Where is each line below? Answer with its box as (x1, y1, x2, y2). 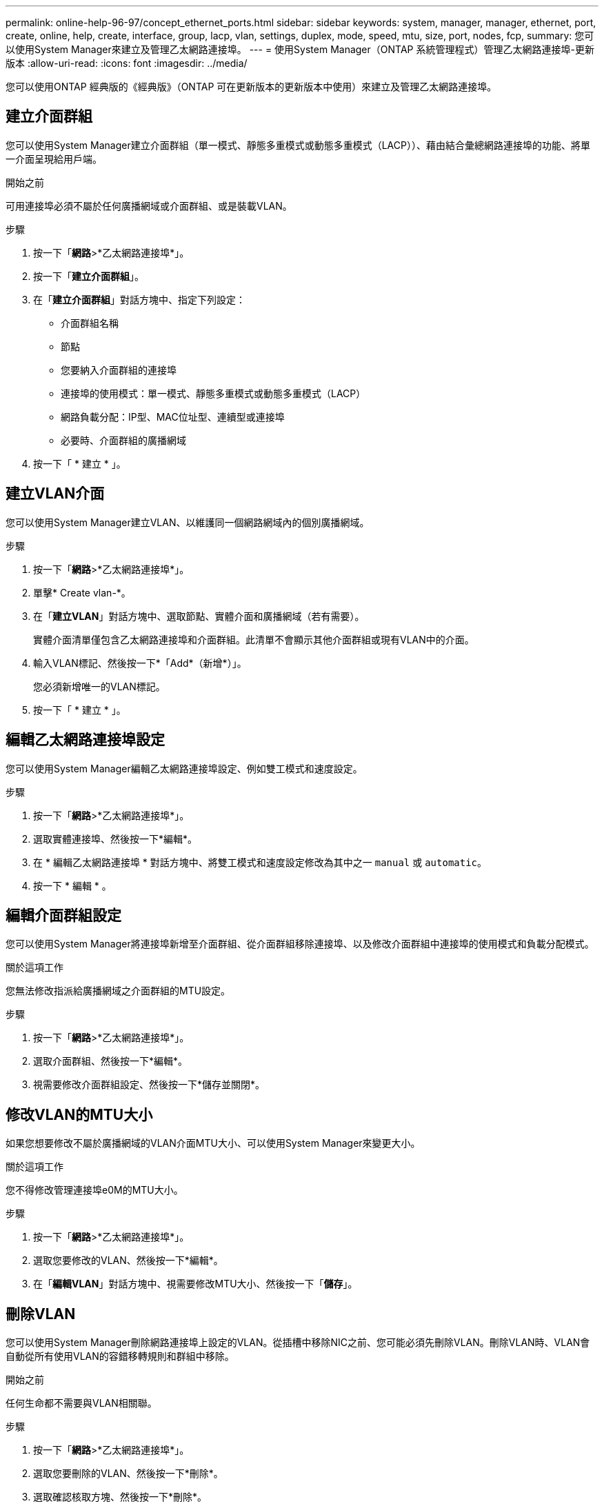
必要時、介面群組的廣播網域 (61, 434, 186, 446)
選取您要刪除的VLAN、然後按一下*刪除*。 (33, 1467, 223, 1480)
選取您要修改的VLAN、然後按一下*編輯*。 (33, 1254, 223, 1267)
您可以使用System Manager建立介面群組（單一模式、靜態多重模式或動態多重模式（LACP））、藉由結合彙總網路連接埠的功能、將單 (6, 139, 590, 151)
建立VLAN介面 (6, 485, 105, 503)
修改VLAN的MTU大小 (6, 1105, 153, 1123)
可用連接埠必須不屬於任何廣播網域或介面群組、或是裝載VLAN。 (6, 199, 292, 212)
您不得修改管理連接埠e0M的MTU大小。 (6, 1184, 183, 1196)
